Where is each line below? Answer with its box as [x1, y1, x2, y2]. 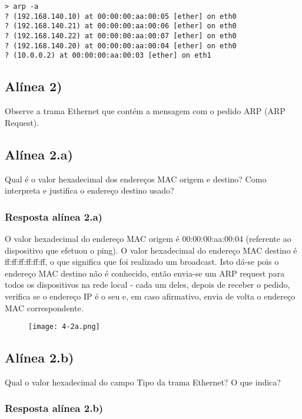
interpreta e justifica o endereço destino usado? [5, 184, 174, 197]
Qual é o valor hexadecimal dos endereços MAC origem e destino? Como [5, 172, 267, 185]
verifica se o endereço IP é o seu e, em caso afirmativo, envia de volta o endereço [5, 290, 296, 302]
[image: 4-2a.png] [28, 322, 100, 331]
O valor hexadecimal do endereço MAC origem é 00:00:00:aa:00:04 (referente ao [5, 232, 291, 244]
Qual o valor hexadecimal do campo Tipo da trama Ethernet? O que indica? [5, 375, 281, 388]
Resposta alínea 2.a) [5, 209, 102, 224]
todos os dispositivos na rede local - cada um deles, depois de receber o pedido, [5, 278, 290, 291]
